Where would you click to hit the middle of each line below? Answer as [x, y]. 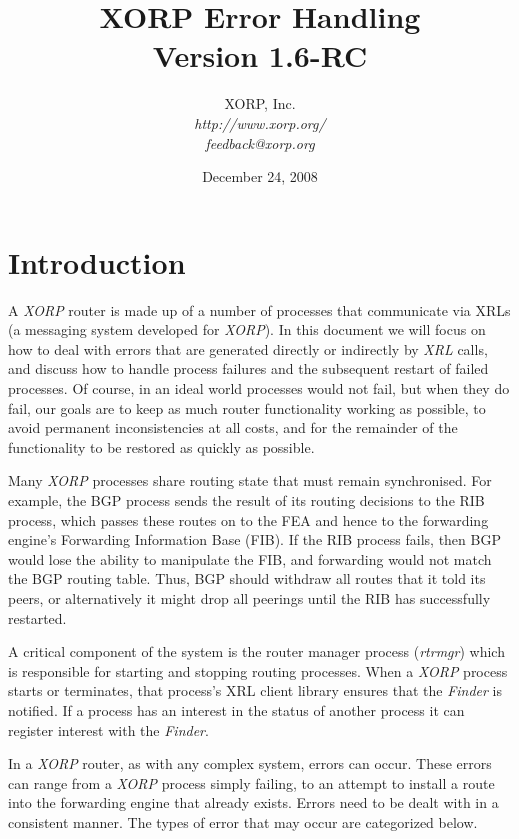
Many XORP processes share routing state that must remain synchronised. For [250, 480]
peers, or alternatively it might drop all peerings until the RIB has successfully [249, 597]
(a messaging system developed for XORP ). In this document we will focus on [247, 329]
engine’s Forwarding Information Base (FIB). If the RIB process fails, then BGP [254, 539]
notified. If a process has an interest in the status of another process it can [236, 709]
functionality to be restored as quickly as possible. [161, 446]
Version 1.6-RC [260, 55]
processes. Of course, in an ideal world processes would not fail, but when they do [259, 388]
